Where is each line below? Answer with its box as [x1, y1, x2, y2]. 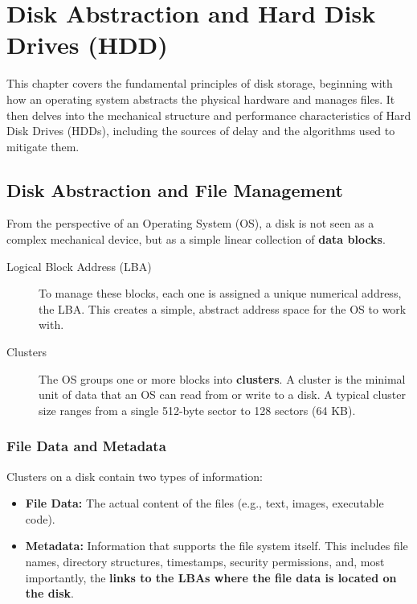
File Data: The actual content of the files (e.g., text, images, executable [25, 495, 384, 512]
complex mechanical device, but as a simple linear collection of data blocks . [6, 231, 386, 248]
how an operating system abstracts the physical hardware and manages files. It [6, 90, 395, 107]
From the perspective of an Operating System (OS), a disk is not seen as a [6, 215, 374, 232]
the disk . [25, 585, 74, 602]
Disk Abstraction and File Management [6, 177, 343, 202]
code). [25, 510, 55, 527]
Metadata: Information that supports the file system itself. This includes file [25, 537, 408, 554]
